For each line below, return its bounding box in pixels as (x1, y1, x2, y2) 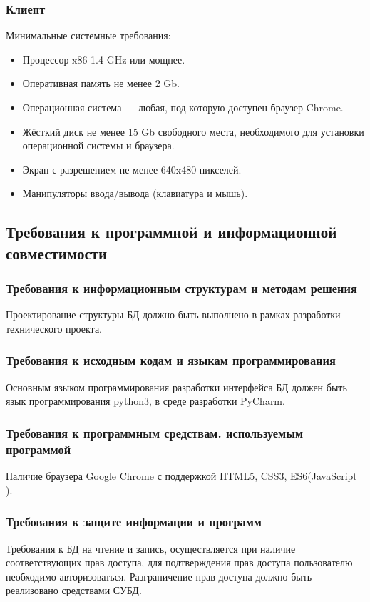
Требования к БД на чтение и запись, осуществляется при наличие (6, 541, 296, 556)
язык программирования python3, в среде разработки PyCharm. (6, 393, 285, 408)
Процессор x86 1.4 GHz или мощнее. (22, 51, 185, 66)
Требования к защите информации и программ (6, 513, 262, 531)
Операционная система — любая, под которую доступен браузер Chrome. (22, 100, 344, 114)
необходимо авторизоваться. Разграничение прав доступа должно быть (6, 568, 312, 583)
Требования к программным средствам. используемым (6, 423, 304, 441)
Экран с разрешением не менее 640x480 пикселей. (22, 161, 242, 176)
